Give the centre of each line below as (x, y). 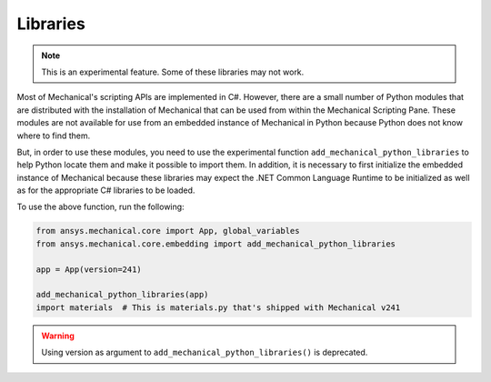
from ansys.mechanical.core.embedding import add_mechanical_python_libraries (215, 244)
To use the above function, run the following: (101, 207)
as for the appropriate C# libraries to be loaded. (106, 190)
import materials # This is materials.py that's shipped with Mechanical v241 (218, 307)
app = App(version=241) (89, 269)
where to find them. (54, 136)
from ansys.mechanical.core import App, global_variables (168, 231)
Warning (58, 336)
